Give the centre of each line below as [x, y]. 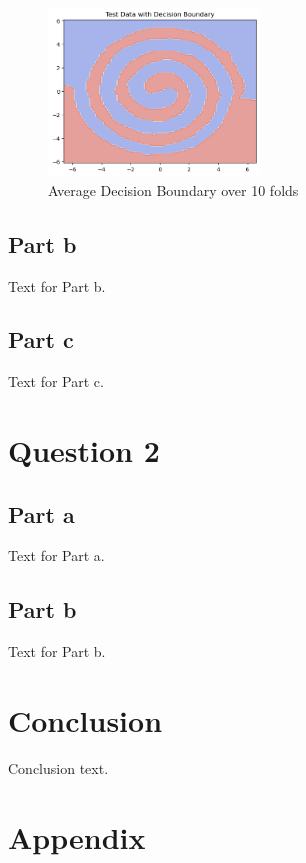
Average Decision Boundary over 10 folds [173, 189]
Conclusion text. [58, 767]
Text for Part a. [56, 555]
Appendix [77, 836]
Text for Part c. [56, 381]
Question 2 [84, 450]
